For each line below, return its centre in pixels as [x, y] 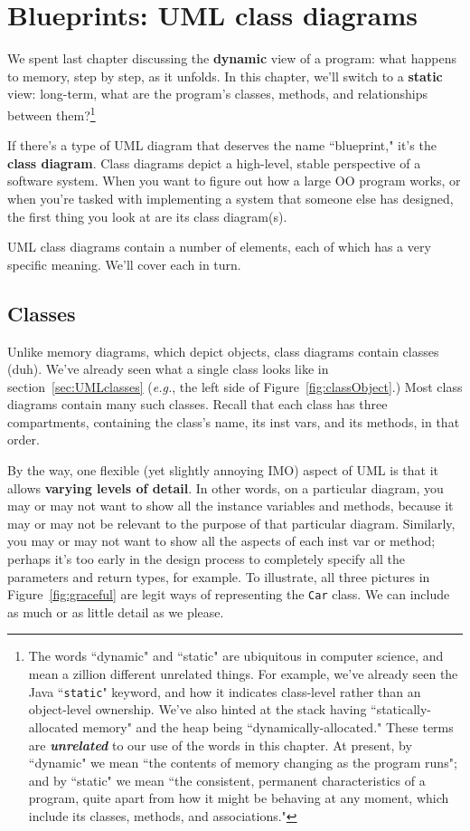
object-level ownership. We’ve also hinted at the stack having [197, 709]
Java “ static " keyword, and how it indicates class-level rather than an [225, 691]
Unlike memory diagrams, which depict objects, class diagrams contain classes [223, 351]
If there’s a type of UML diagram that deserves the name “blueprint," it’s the [222, 145]
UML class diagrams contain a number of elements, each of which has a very [219, 247]
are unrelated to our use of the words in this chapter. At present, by [220, 745]
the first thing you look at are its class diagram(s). [147, 216]
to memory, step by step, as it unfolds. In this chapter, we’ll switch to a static [225, 76]
